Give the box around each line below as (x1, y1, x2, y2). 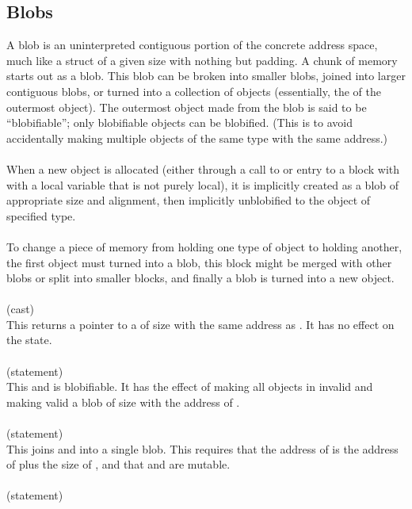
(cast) (6, 300, 35, 317)
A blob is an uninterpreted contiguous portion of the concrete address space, (6, 36, 378, 53)
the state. (6, 331, 52, 348)
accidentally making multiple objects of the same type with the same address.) (6, 129, 388, 146)
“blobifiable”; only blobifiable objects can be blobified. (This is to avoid (6, 114, 353, 131)
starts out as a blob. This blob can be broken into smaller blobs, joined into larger (6, 67, 406, 84)
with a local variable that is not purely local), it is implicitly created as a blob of (6, 176, 399, 193)
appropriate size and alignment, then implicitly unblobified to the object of (6, 192, 371, 209)
